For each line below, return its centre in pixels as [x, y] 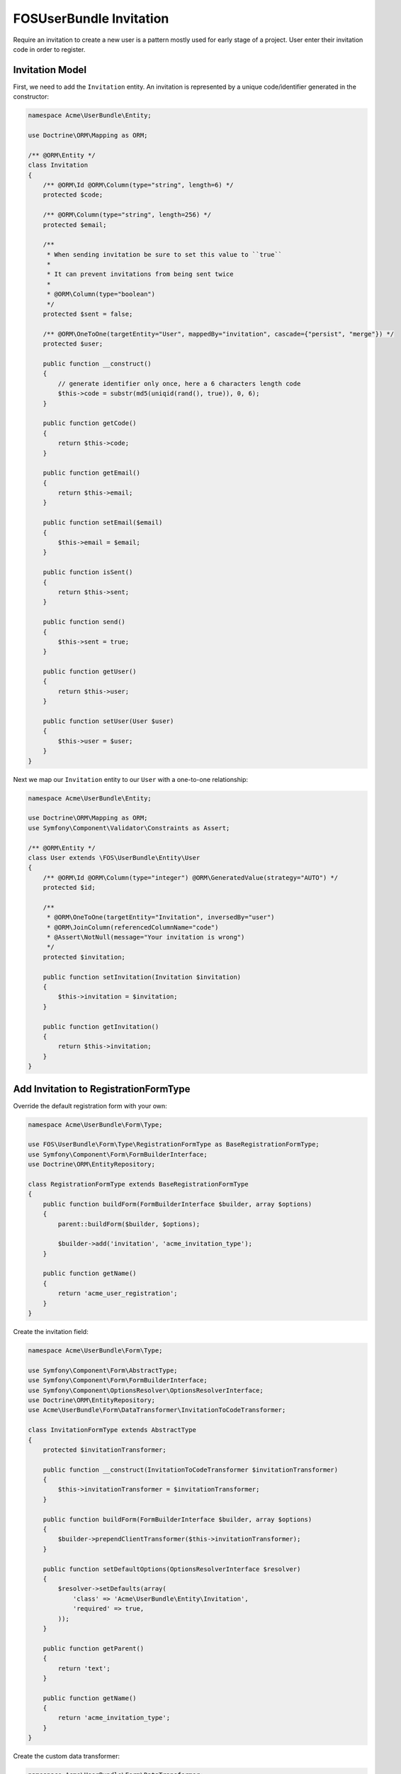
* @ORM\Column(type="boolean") [101, 294]
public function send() [84, 622]
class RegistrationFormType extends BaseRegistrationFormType [138, 1184]
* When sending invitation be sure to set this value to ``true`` [164, 254]
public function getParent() [94, 1648]
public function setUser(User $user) [108, 721]
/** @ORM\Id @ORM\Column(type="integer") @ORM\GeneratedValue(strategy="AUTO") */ [191, 877]
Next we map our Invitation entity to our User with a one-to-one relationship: [130, 779]
